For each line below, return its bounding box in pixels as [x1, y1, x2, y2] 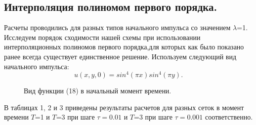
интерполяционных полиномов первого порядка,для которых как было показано [4, 42, 244, 52]
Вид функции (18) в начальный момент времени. [24, 85, 171, 96]
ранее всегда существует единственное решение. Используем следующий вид [4, 51, 237, 61]
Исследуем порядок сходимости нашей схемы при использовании [4, 32, 201, 42]
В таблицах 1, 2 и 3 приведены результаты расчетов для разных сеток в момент [4, 102, 244, 112]
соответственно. [205, 112, 253, 122]
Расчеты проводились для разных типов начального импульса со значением [4, 22, 231, 33]
